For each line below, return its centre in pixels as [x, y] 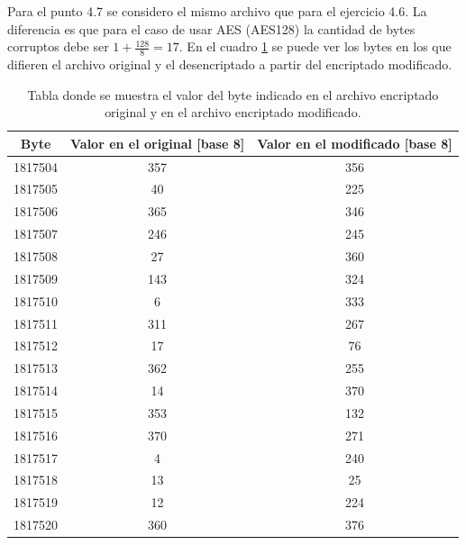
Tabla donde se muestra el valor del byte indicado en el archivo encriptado [233, 94]
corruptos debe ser [58, 46]
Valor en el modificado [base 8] [355, 143]
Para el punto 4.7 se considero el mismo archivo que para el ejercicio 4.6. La [217, 11]
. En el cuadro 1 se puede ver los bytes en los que [315, 46]
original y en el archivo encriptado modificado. [233, 112]
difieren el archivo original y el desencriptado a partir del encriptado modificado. [230, 64]
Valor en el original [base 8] [158, 143]
